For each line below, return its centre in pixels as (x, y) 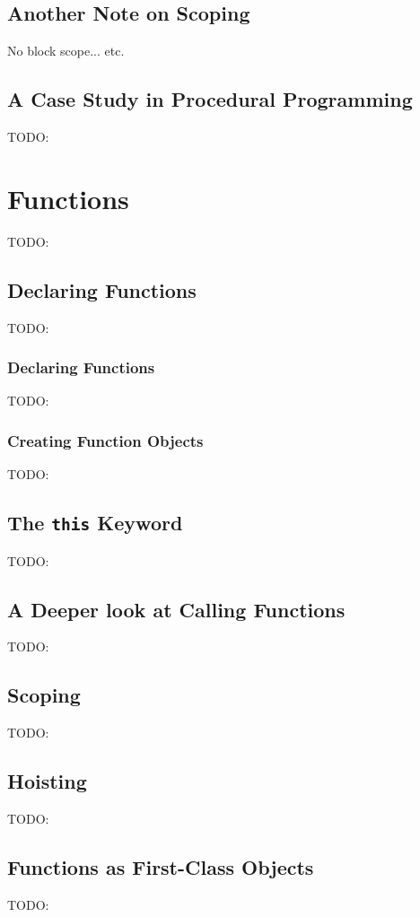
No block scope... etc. (66, 51)
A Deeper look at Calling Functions (176, 609)
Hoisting (47, 781)
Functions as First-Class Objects (161, 866)
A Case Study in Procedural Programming (210, 99)
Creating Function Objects (105, 440)
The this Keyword (95, 523)
